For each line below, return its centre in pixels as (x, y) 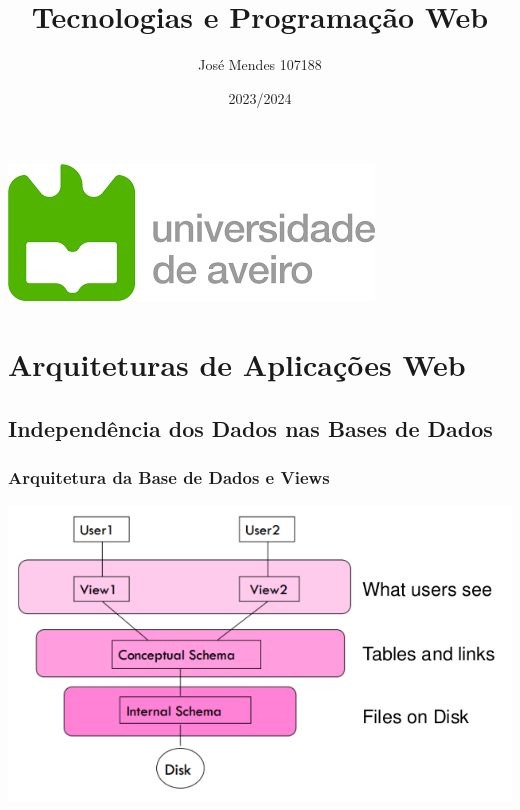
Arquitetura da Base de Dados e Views (169, 476)
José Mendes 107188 (260, 64)
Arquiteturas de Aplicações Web (237, 364)
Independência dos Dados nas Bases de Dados (250, 427)
